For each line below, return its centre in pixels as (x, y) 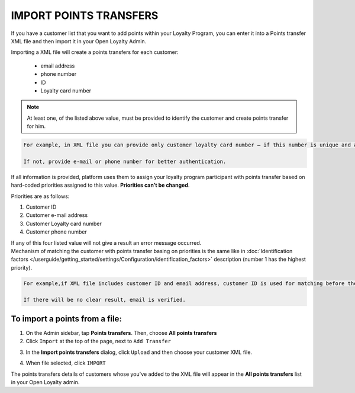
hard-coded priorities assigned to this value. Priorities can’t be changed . (100, 185)
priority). (22, 267)
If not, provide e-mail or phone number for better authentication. (125, 161)
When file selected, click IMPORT (66, 363)
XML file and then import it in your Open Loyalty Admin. (79, 41)
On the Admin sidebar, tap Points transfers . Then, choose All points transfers (121, 333)
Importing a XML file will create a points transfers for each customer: (95, 52)
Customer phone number (56, 232)
